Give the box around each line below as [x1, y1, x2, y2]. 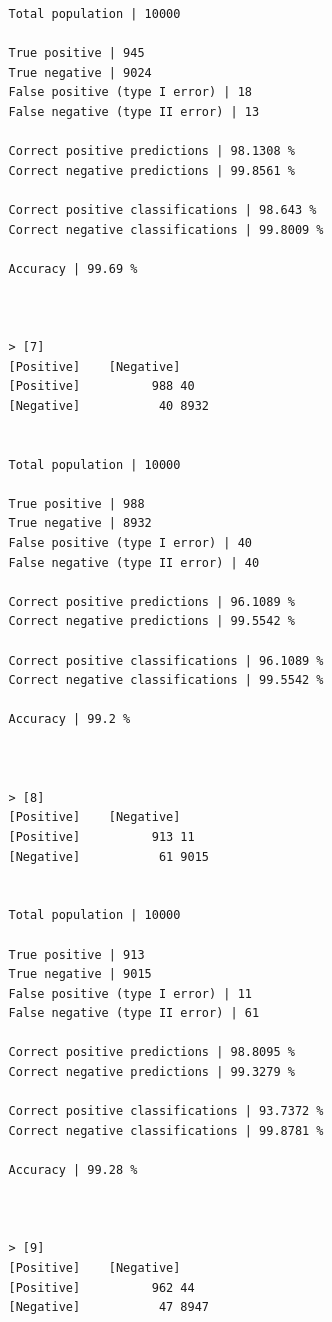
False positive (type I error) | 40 [8, 536, 252, 551]
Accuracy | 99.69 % [8, 261, 138, 276]
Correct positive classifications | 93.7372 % [8, 1104, 324, 1119]
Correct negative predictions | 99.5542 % [8, 614, 295, 629]
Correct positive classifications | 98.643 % [8, 202, 317, 217]
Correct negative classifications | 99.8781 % [8, 1123, 324, 1138]
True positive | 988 [8, 496, 145, 511]
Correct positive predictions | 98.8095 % [8, 1045, 295, 1060]
